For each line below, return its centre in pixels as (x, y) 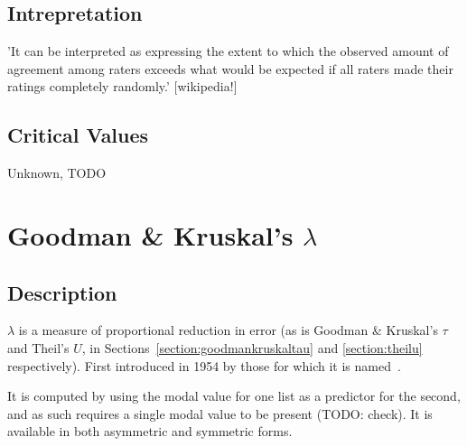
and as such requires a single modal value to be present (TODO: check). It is (220, 413)
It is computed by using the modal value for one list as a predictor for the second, (234, 396)
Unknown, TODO (57, 173)
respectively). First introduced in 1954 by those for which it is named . (204, 365)
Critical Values (78, 135)
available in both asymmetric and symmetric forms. (150, 431)
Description (62, 292)
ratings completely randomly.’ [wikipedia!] (122, 86)
